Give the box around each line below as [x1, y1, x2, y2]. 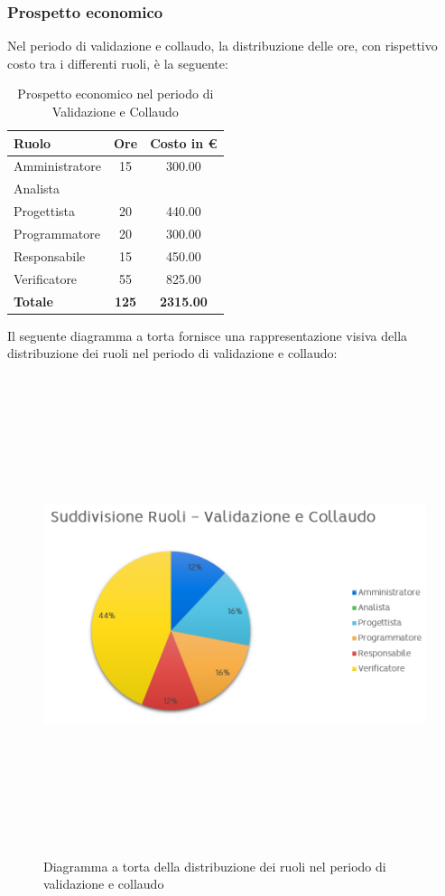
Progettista [14, 202, 75, 221]
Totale [14, 291, 53, 310]
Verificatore [14, 269, 78, 288]
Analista [14, 179, 60, 198]
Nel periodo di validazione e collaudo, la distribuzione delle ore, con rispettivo [7, 36, 438, 55]
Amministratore [14, 156, 101, 175]
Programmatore [14, 223, 100, 242]
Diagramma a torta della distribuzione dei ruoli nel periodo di [43, 856, 386, 875]
